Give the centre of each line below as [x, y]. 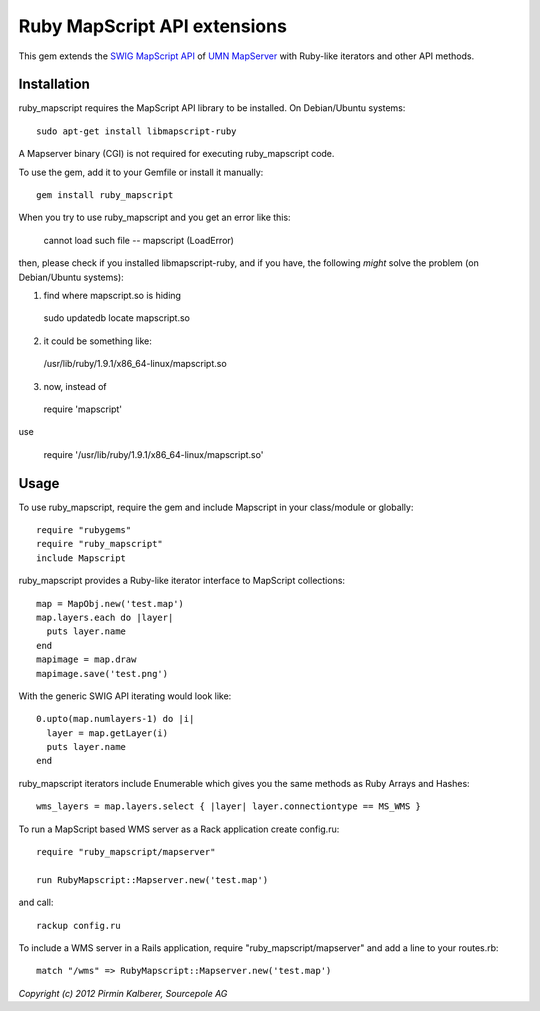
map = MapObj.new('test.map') [110, 603]
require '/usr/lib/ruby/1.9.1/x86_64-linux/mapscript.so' [153, 454]
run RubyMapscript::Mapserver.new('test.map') [152, 879]
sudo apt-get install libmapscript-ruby [136, 131]
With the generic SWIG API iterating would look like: [125, 696]
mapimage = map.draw [86, 659]
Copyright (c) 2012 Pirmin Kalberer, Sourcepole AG [123, 993]
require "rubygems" [84, 530]
